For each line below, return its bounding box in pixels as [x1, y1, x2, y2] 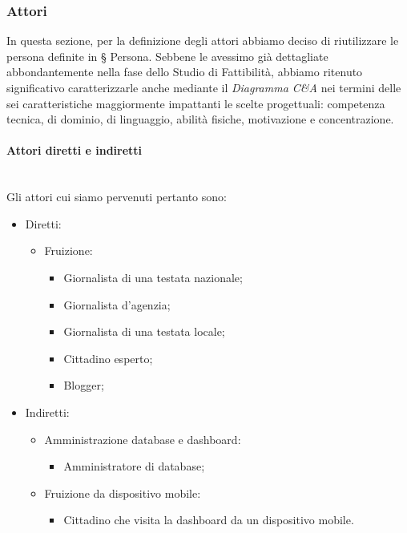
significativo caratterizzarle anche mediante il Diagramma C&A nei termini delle [6, 79, 401, 95]
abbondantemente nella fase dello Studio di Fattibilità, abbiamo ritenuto [6, 63, 363, 80]
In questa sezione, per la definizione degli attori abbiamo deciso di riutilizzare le [6, 32, 399, 49]
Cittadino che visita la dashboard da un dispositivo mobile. [63, 511, 354, 528]
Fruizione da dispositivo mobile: [44, 484, 201, 501]
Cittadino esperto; [63, 349, 153, 366]
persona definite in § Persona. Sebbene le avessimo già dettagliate [6, 47, 328, 64]
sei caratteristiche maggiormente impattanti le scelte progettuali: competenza [6, 95, 385, 111]
